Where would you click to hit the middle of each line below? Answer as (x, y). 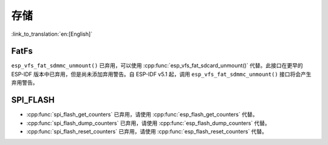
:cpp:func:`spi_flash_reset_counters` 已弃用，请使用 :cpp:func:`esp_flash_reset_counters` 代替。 (147, 131)
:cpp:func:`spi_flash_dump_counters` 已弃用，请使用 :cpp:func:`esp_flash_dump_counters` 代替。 (148, 123)
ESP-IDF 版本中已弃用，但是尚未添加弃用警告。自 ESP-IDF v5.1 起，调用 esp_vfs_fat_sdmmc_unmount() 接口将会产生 (162, 74)
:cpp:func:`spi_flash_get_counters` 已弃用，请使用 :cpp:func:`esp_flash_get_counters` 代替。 (142, 115)
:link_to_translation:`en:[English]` (52, 34)
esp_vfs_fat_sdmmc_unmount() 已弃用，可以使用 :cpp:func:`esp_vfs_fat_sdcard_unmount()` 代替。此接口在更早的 (157, 66)
